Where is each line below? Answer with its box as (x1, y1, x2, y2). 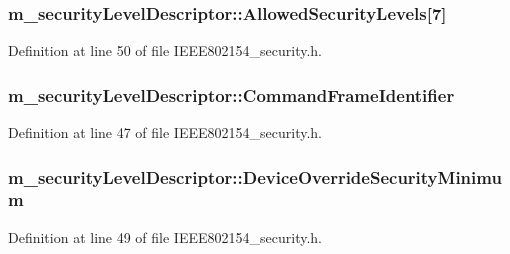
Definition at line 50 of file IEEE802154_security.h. (8, 40, 322, 61)
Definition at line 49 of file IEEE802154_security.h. (8, 226, 322, 247)
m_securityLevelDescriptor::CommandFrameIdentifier (8, 82, 455, 107)
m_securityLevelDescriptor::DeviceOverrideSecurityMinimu (8, 164, 502, 189)
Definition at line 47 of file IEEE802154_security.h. (8, 122, 322, 143)
